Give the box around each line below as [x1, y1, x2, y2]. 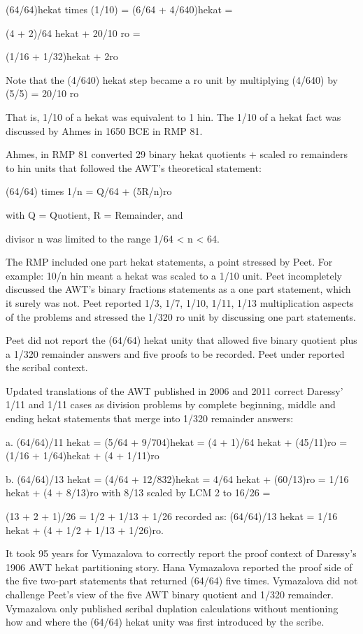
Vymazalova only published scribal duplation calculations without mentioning [6, 600, 339, 615]
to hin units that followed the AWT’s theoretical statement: [6, 160, 262, 175]
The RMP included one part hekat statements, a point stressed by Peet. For [6, 254, 333, 269]
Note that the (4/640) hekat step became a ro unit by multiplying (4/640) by [6, 72, 338, 87]
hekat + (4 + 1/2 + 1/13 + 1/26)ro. [6, 522, 164, 537]
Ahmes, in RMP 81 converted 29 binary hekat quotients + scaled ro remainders [6, 147, 348, 161]
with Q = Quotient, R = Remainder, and [6, 207, 183, 222]
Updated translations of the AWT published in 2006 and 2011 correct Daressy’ [6, 383, 343, 398]
